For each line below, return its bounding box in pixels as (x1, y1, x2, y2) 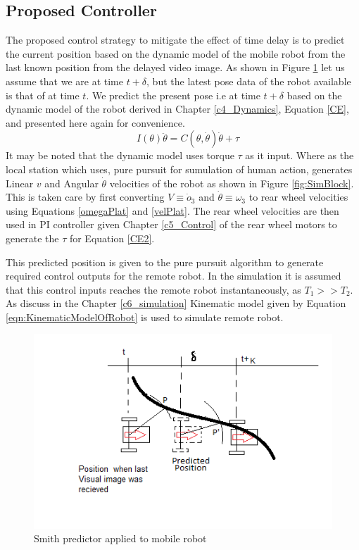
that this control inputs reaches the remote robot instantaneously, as (6, 282, 301, 296)
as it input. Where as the (245, 148, 354, 163)
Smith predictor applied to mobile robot (34, 531, 207, 546)
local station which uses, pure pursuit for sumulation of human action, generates (6, 161, 353, 176)
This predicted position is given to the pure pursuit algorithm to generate (6, 254, 324, 269)
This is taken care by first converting (6, 189, 165, 204)
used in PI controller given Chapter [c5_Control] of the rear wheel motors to (6, 217, 337, 232)
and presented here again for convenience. (6, 115, 185, 130)
